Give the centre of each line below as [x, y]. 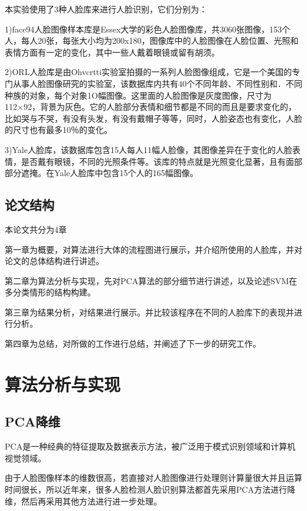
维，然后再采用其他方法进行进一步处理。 [83, 501]
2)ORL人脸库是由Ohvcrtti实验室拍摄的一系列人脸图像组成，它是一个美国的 [148, 72]
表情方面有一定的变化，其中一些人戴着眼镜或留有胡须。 [112, 52]
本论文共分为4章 [36, 229]
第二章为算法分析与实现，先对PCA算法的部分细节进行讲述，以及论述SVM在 [151, 280]
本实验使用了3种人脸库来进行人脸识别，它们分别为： [106, 9]
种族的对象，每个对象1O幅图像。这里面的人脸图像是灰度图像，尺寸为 [138, 95]
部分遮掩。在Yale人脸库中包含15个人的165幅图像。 [102, 173]
